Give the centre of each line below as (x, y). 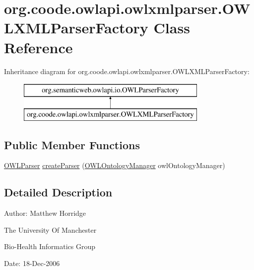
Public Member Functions (72, 144)
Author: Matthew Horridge (45, 213)
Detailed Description (58, 192)
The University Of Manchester (50, 229)
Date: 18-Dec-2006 (32, 263)
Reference (38, 47)
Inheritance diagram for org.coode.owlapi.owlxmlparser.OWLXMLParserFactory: (127, 71)
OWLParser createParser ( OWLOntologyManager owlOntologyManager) (115, 165)
